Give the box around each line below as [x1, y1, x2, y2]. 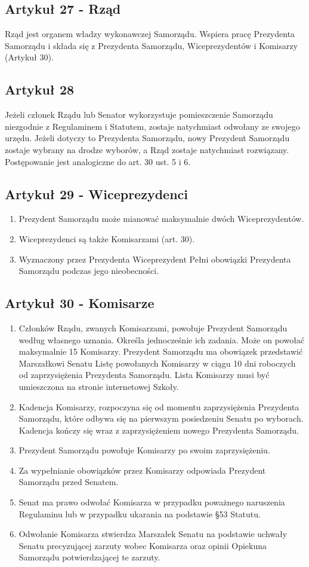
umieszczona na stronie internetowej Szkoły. [18, 380, 179, 392]
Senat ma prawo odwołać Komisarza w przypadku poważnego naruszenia [18, 496, 285, 508]
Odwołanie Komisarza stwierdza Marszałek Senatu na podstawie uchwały [18, 528, 288, 540]
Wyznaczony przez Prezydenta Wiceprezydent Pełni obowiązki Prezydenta [18, 252, 291, 265]
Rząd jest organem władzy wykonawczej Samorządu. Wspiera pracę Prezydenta [5, 28, 295, 40]
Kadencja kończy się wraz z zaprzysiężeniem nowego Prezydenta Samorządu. [18, 423, 299, 436]
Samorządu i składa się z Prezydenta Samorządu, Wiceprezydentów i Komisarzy [5, 39, 298, 51]
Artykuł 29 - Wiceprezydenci [5, 184, 188, 203]
